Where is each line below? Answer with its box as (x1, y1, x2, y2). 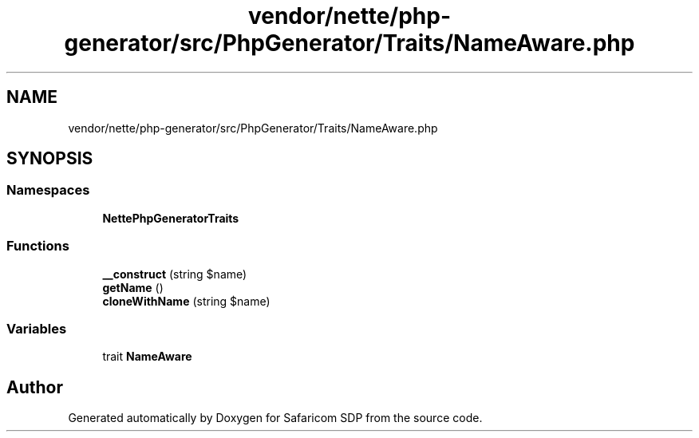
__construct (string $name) (102, 266, 247, 281)
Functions (6, 238, 69, 255)
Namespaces (6, 182, 90, 199)
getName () (102, 280, 164, 294)
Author (6, 377, 63, 397)
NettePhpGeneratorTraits (102, 211, 239, 225)
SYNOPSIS (6, 148, 93, 169)
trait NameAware (102, 349, 192, 364)
